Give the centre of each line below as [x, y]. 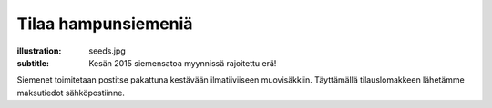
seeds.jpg [108, 51]
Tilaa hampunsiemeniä [105, 24]
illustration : [39, 51]
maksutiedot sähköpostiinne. [71, 93]
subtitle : [33, 63]
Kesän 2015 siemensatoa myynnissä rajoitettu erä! [183, 63]
